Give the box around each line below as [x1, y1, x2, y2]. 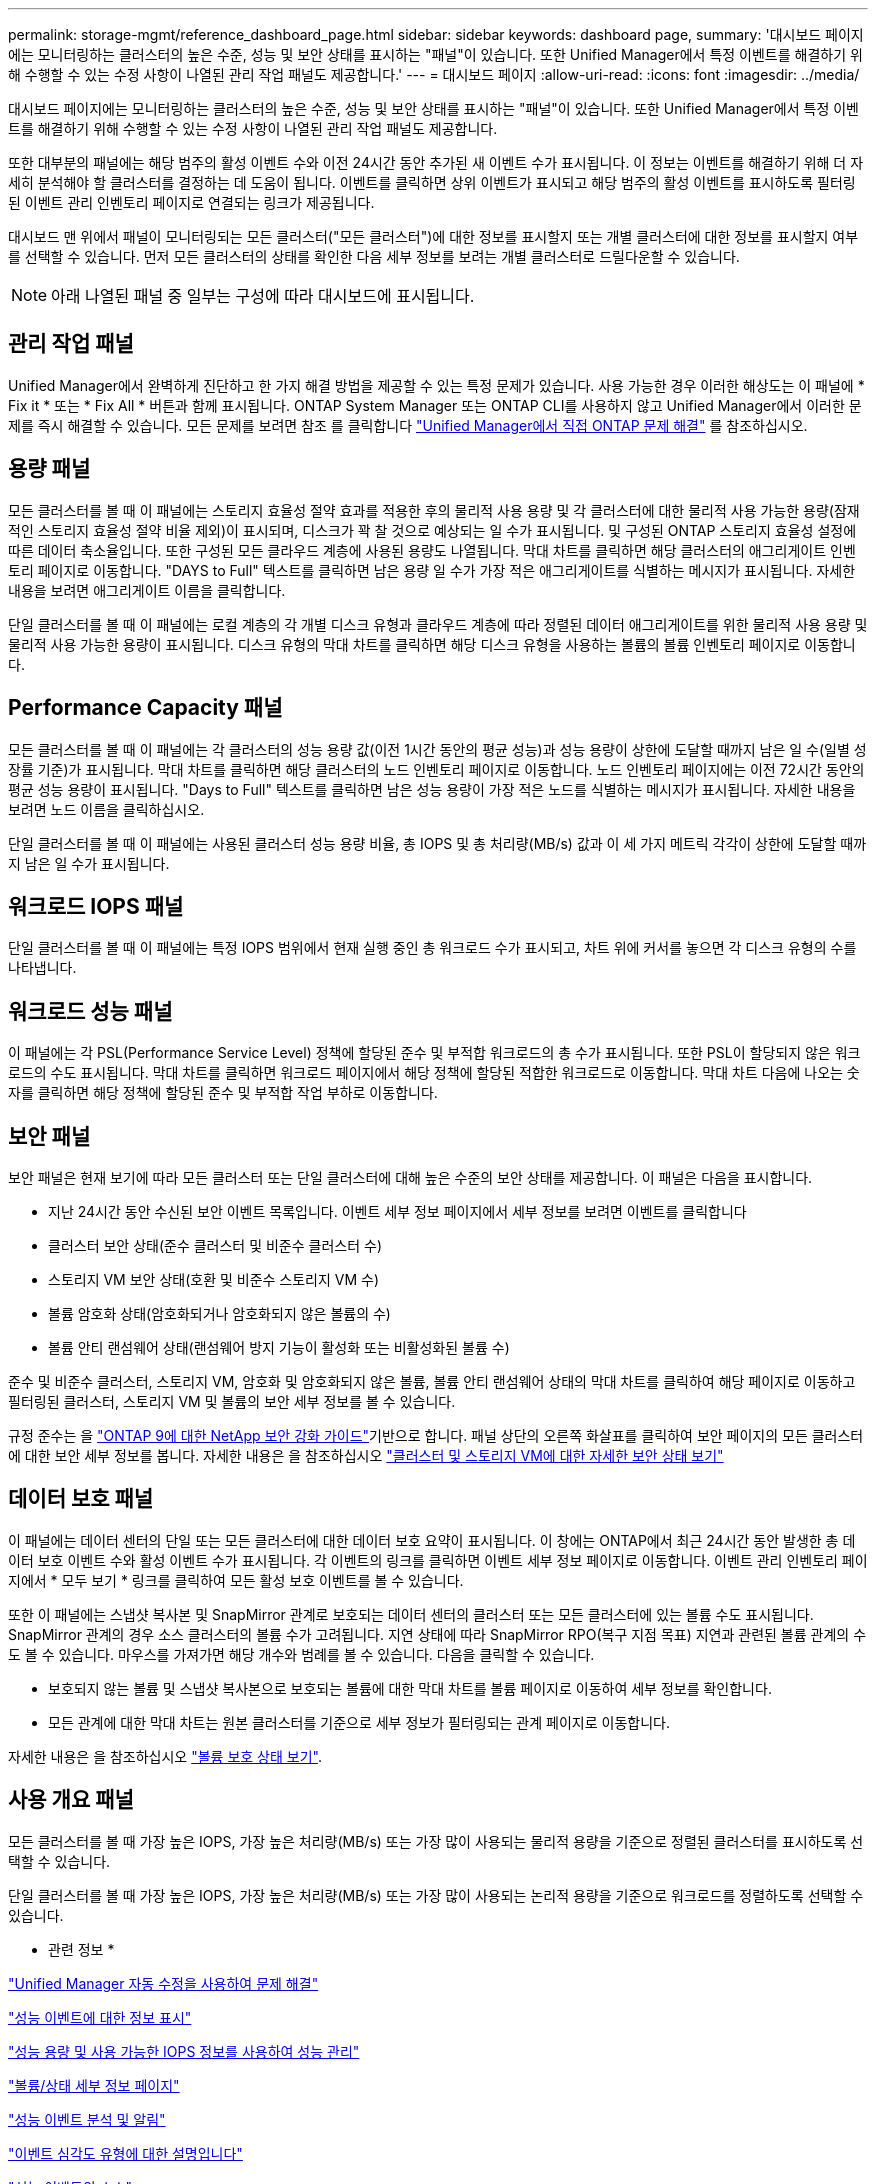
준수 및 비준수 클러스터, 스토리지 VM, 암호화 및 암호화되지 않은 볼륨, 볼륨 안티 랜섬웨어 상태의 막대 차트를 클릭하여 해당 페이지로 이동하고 [8, 1373, 856, 1391]
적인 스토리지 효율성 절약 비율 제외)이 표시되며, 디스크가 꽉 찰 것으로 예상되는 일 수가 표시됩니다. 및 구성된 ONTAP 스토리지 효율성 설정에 [8, 521, 857, 539]
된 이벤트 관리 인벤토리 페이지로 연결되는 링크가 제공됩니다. [8, 194, 375, 211]
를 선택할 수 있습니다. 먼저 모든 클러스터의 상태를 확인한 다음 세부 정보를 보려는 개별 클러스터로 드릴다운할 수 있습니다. [8, 248, 740, 265]
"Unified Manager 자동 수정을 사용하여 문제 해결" [8, 1974, 319, 1992]
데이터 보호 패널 [8, 1486, 154, 1512]
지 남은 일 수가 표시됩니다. [8, 854, 170, 872]
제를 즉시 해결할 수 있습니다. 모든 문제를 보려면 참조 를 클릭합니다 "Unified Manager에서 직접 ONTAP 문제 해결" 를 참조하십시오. [8, 416, 808, 434]
